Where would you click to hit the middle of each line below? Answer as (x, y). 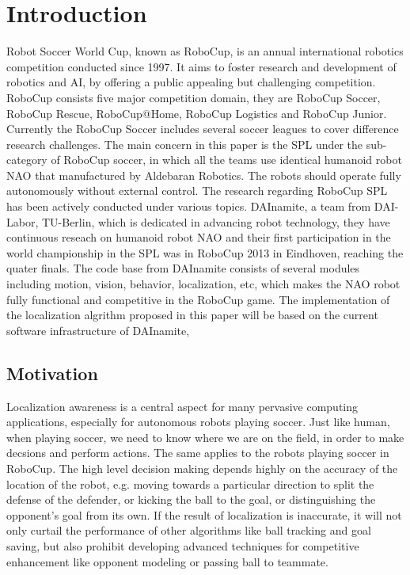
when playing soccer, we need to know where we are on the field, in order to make (205, 437)
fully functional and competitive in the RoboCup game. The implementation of (198, 299)
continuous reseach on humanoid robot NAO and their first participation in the (199, 237)
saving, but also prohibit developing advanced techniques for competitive (183, 545)
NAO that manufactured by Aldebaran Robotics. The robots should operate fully (204, 175)
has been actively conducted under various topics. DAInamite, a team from (189, 206)
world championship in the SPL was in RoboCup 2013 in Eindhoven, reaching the (205, 252)
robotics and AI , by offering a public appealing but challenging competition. (191, 82)
